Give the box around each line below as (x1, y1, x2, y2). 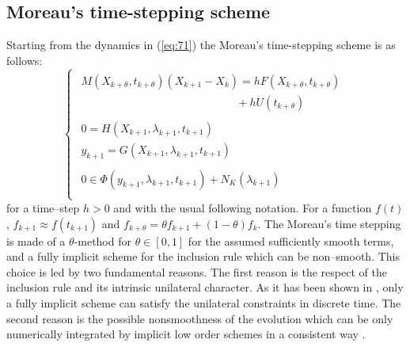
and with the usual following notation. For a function (113, 199, 372, 215)
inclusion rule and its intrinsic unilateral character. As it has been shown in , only (6, 279, 404, 296)
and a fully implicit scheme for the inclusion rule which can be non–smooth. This (6, 248, 401, 265)
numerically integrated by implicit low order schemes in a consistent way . (6, 326, 366, 342)
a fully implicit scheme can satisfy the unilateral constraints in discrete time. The (6, 294, 401, 311)
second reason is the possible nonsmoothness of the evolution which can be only (6, 310, 393, 326)
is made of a (6, 232, 66, 249)
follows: (6, 51, 43, 68)
